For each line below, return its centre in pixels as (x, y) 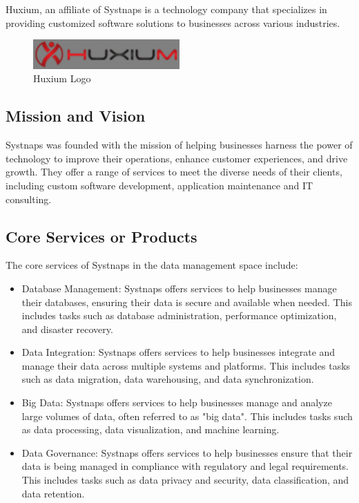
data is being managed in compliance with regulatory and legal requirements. (185, 466)
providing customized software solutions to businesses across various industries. (173, 22)
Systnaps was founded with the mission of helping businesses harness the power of (179, 145)
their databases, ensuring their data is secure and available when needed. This (187, 302)
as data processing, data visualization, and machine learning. (151, 429)
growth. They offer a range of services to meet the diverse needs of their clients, (174, 172)
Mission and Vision (76, 116)
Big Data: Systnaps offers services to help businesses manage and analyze (177, 402)
